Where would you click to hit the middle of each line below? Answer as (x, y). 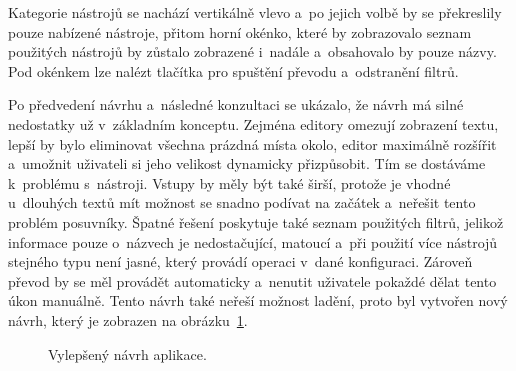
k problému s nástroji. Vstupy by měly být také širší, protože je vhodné (229, 182)
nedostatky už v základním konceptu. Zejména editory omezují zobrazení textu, (253, 123)
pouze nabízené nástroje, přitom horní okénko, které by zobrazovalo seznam (240, 31)
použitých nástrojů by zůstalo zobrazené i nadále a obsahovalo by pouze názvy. (252, 51)
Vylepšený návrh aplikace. (127, 353)
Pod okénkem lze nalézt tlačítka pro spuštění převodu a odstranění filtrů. (233, 70)
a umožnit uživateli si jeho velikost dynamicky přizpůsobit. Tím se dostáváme (247, 163)
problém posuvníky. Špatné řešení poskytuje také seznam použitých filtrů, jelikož (256, 221)
